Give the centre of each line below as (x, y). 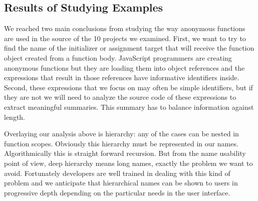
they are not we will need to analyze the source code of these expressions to (120, 97)
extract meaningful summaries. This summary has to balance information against (129, 107)
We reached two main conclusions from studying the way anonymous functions (125, 28)
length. (15, 117)
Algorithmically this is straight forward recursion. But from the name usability (125, 153)
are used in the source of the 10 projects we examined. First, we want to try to (125, 38)
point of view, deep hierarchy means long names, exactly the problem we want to (128, 163)
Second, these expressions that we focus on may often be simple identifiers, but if (128, 87)
